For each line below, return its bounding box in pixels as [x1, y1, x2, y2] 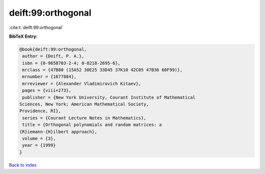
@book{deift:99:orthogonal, [19, 47, 87, 52]
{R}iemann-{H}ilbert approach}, [19, 129, 98, 134]
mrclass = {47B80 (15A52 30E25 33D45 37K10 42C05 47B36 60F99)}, [22, 67, 183, 73]
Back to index [9, 162, 37, 168]
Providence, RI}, [19, 108, 61, 114]
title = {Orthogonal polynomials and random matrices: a [22, 122, 162, 127]
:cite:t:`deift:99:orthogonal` [9, 25, 64, 30]
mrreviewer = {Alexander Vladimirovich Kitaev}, [22, 81, 141, 86]
